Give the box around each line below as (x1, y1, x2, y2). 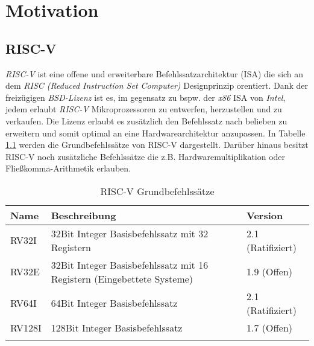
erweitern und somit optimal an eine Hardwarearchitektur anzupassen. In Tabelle (5, 126, 306, 139)
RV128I (10, 320, 42, 335)
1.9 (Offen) (246, 264, 293, 279)
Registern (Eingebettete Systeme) (51, 271, 193, 286)
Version (246, 208, 283, 222)
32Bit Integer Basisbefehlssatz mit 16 (51, 257, 209, 272)
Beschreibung (51, 208, 116, 222)
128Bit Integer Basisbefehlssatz (51, 320, 183, 335)
